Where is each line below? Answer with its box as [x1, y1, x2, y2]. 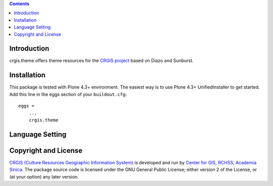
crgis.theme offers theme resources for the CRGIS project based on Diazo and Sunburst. [9, 58, 194, 64]
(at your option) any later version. [9, 173, 79, 179]
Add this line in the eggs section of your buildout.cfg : [9, 91, 127, 97]
